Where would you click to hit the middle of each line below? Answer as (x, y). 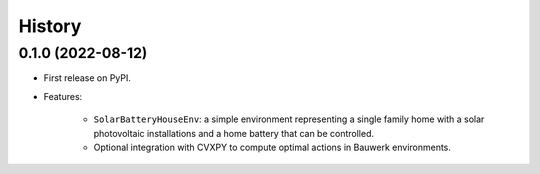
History (50, 26)
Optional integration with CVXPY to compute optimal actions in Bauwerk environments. (272, 147)
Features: (63, 96)
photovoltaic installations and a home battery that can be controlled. (234, 133)
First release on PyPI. (87, 78)
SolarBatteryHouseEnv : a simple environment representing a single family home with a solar (289, 119)
